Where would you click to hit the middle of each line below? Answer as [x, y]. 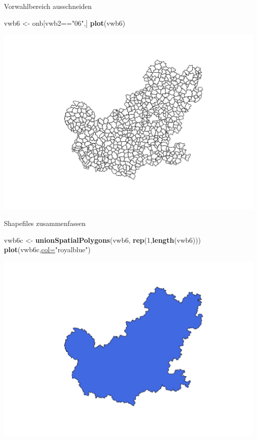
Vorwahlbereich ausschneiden [48, 6]
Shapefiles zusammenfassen [45, 223]
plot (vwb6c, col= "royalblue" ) [47, 249]
